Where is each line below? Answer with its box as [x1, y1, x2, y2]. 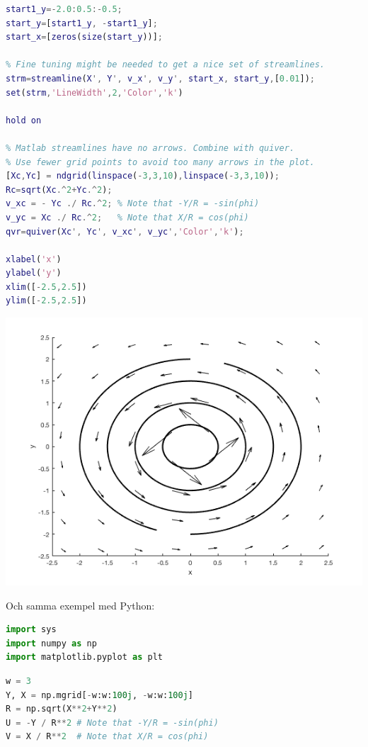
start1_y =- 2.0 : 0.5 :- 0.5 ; [6, 4, 122, 14]
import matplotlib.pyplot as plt [6, 652, 163, 663]
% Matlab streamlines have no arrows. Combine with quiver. [6, 142, 295, 153]
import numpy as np [6, 638, 97, 648]
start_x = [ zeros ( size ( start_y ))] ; [6, 32, 163, 43]
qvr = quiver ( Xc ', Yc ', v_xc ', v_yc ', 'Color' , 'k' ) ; [6, 226, 244, 237]
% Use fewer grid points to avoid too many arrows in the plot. [6, 157, 315, 167]
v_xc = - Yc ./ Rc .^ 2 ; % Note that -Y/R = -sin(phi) [6, 198, 260, 209]
